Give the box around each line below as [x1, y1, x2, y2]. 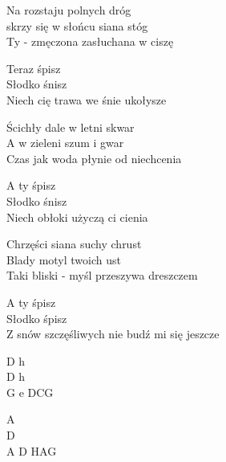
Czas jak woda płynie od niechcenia [6, 149, 182, 166]
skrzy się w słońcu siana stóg [6, 17, 148, 34]
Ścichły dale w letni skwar [6, 118, 135, 135]
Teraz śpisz [6, 59, 61, 76]
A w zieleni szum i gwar [6, 134, 124, 151]
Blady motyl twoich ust [6, 251, 121, 268]
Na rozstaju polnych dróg [6, 2, 131, 18]
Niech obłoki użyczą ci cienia [6, 208, 148, 225]
